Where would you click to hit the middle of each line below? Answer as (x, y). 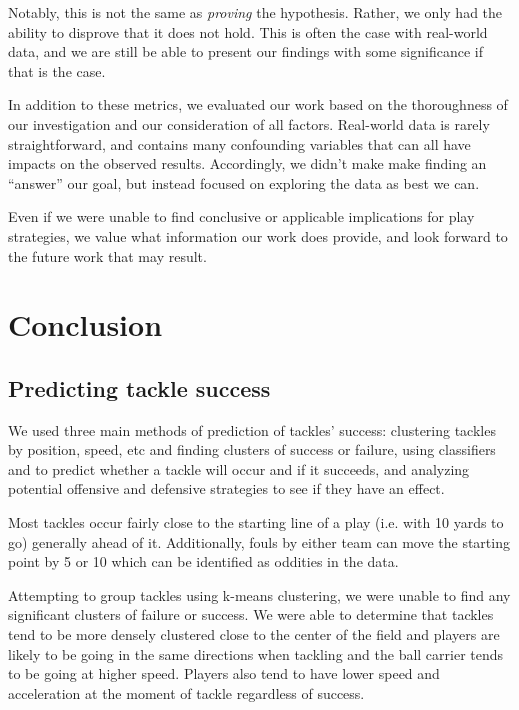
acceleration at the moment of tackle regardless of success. (186, 692)
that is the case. (57, 70)
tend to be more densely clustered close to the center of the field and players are (254, 634)
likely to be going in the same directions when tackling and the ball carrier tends (256, 653)
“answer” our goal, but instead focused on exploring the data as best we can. (244, 182)
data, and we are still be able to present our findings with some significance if (245, 51)
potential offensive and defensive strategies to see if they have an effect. (226, 488)
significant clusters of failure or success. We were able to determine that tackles (251, 614)
